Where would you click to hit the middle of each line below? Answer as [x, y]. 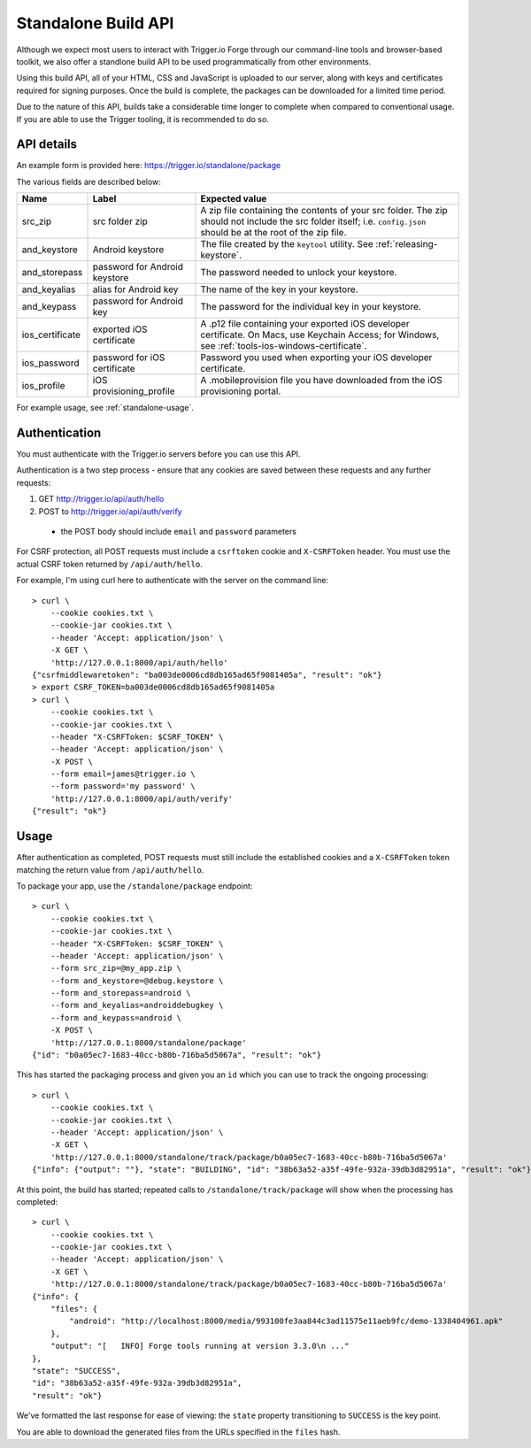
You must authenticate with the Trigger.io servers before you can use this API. [158, 454]
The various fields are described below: [88, 181]
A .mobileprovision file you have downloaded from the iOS [321, 381]
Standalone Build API [95, 23]
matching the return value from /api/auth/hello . [110, 870]
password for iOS [129, 358]
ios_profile [43, 386]
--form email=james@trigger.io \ [123, 774]
